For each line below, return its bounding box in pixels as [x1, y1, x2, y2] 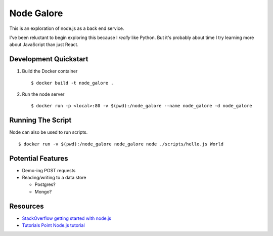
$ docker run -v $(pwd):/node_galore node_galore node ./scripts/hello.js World [18, 141, 224, 147]
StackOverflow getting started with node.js [22, 215, 111, 221]
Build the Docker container [22, 68, 78, 74]
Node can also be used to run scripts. [9, 129, 88, 135]
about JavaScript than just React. [9, 42, 78, 48]
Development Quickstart [9, 55, 88, 63]
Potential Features [9, 154, 68, 163]
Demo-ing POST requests [22, 167, 76, 173]
